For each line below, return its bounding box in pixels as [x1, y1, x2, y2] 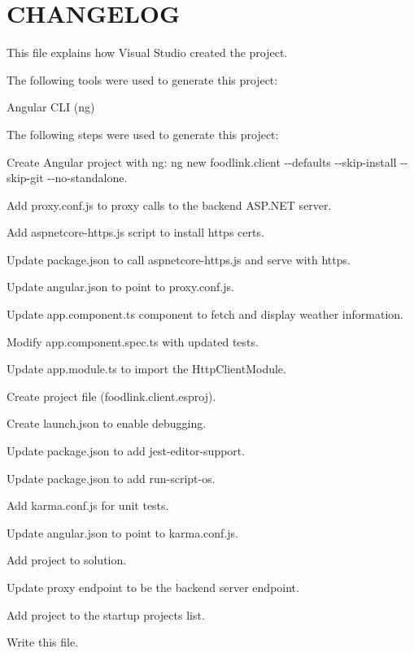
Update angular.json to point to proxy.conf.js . [7, 278, 234, 295]
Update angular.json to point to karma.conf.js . [7, 524, 239, 541]
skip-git [7, 169, 44, 186]
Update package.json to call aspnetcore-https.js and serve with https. [7, 250, 351, 268]
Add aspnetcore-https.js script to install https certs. [7, 224, 264, 241]
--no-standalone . [47, 169, 128, 186]
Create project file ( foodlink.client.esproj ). [7, 387, 216, 404]
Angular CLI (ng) [7, 98, 95, 115]
